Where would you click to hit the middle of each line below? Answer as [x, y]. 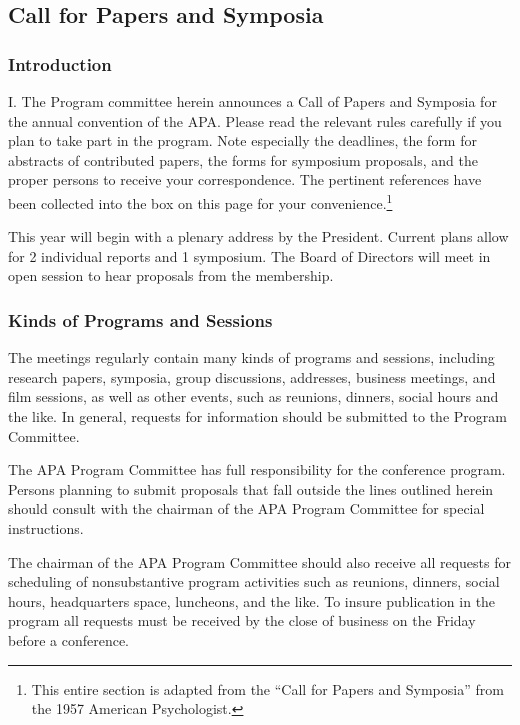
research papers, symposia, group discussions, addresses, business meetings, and [252, 376]
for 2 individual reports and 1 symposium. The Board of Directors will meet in [249, 255]
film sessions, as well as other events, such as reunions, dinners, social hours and [253, 396]
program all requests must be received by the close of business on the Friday [242, 620]
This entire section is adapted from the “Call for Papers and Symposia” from [267, 688]
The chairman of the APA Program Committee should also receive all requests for [259, 561]
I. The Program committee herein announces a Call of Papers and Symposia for [252, 101]
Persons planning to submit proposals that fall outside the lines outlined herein [251, 488]
